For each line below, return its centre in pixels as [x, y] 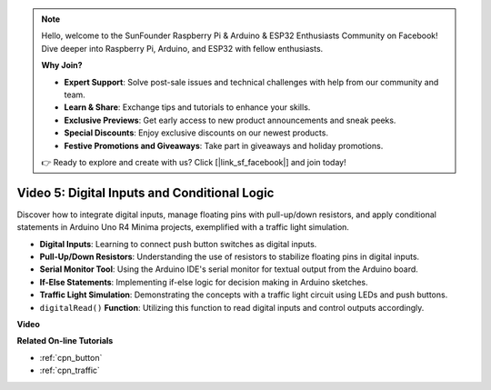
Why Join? [62, 65]
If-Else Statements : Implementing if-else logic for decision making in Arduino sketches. [204, 282]
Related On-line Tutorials [65, 341]
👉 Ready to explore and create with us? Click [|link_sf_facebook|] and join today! [194, 162]
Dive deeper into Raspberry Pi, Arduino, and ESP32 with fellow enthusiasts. [182, 48]
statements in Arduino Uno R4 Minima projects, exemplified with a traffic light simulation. [183, 227]
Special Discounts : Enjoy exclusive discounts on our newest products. [196, 133]
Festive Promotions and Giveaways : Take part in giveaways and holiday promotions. [224, 145]
